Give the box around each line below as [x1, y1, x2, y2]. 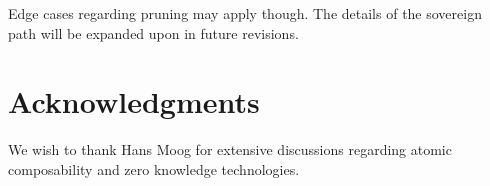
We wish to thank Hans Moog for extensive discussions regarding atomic [8, 139, 452, 160]
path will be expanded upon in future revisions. [8, 22, 299, 43]
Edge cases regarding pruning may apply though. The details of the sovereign [8, 3, 482, 23]
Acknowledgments [8, 81, 260, 122]
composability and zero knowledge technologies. [8, 158, 300, 179]
